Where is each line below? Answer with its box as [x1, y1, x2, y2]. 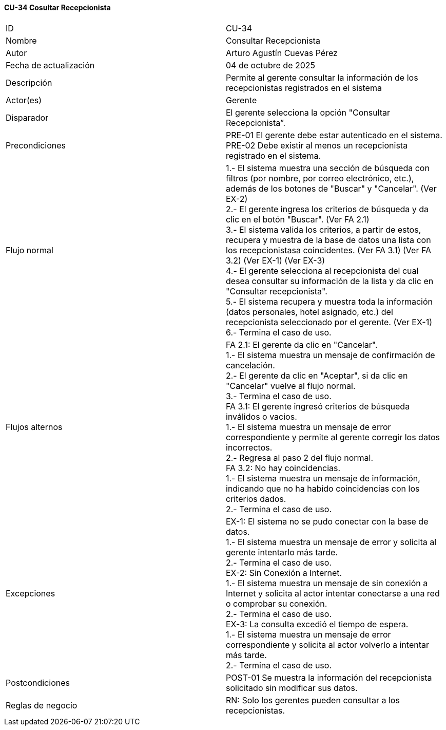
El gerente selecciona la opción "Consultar [226, 107, 391, 118]
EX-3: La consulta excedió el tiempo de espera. [226, 619, 409, 629]
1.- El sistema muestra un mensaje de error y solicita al [226, 536, 437, 547]
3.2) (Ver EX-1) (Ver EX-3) [226, 255, 325, 266]
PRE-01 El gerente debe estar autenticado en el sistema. [226, 129, 442, 140]
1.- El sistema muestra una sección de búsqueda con [226, 162, 430, 173]
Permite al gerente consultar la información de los [226, 72, 418, 83]
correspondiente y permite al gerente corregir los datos [226, 432, 440, 442]
